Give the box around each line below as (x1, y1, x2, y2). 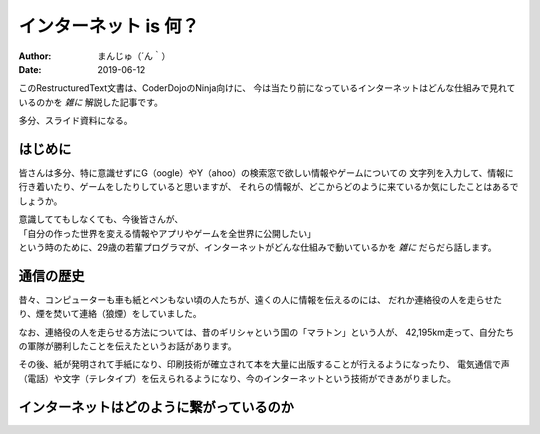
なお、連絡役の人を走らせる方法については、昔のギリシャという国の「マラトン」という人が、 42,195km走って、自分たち (18, 326, 515, 338)
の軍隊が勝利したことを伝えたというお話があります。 (18, 340, 237, 352)
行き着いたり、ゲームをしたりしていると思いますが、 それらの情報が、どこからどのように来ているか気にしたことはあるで (18, 181, 519, 193)
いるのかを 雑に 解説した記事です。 (18, 96, 164, 108)
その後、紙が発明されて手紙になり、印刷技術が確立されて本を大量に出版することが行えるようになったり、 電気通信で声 (18, 358, 510, 370)
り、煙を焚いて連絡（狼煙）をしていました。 (18, 308, 202, 320)
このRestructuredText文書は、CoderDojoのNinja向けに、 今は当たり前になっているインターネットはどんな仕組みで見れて (18, 82, 516, 94)
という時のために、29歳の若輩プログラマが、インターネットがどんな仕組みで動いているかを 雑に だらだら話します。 (18, 241, 497, 253)
